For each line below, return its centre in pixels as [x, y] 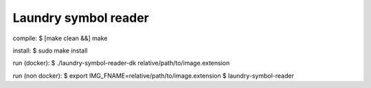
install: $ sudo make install [50, 50]
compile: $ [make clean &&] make [60, 38]
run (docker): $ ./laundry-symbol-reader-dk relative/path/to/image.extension [121, 63]
